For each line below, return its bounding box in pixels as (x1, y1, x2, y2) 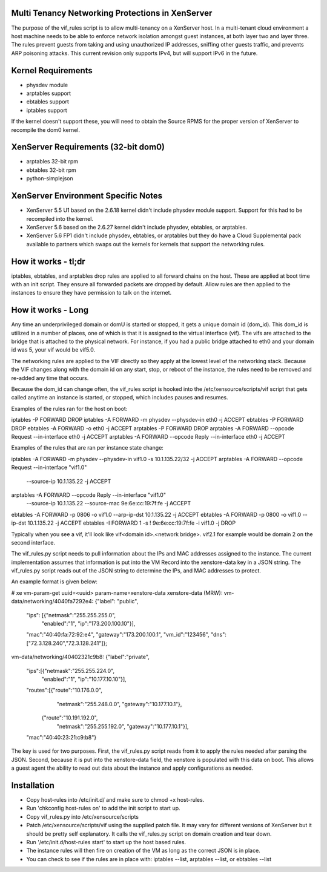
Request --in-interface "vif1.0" (11, 464, 87, 471)
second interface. (11, 539, 56, 546)
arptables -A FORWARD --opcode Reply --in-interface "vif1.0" (11, 491, 167, 499)
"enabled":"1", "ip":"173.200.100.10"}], (41, 620, 136, 628)
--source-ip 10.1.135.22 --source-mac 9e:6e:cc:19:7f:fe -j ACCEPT (26, 500, 191, 507)
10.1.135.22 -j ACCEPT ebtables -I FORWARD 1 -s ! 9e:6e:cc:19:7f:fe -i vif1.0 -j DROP (27, 519, 236, 526)
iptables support (26, 107, 68, 114)
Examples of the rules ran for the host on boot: (11, 405, 128, 412)
